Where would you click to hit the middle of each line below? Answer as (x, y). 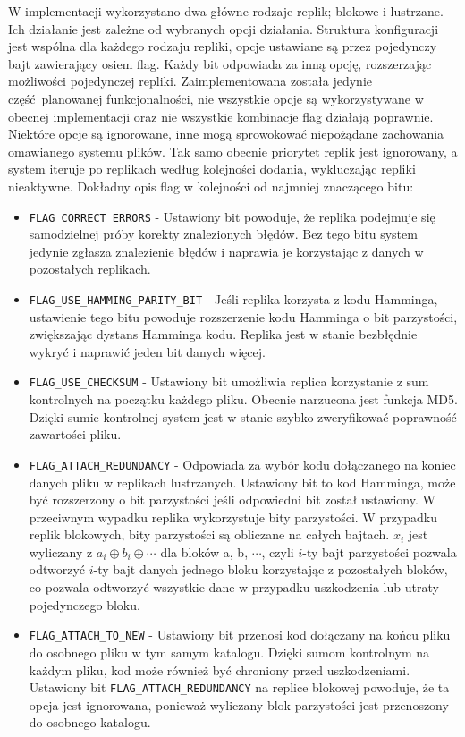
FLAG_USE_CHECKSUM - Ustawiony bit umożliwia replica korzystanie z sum (229, 381)
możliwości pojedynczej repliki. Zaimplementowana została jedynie (190, 81)
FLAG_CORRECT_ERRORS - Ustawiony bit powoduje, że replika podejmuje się (232, 216)
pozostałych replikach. (90, 269)
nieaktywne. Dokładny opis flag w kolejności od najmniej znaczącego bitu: (211, 186)
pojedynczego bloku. (85, 604)
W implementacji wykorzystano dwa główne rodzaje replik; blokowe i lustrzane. (226, 11)
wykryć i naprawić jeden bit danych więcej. (147, 351)
